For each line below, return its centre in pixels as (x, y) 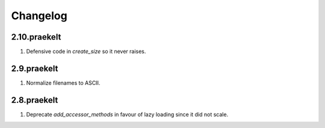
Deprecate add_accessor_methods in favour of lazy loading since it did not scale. (127, 114)
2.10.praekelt (36, 37)
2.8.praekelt (35, 100)
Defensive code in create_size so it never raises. (86, 52)
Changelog (39, 16)
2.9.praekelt (35, 68)
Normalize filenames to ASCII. (63, 83)
